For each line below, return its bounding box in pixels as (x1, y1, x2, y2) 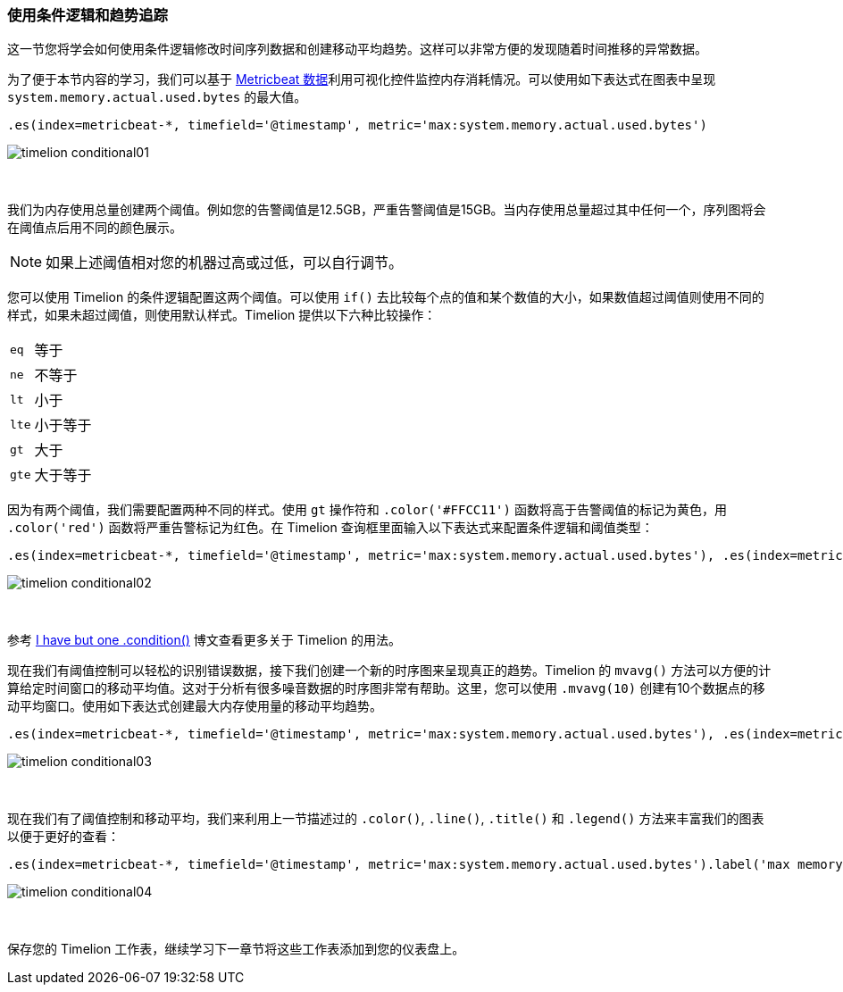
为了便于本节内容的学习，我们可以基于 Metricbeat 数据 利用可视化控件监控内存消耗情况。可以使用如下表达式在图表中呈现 (7, 71, 716, 88)
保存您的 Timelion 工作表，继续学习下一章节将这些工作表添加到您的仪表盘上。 (7, 941, 465, 957)
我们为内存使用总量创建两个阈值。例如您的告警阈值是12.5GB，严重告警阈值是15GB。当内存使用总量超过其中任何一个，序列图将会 (7, 202, 766, 218)
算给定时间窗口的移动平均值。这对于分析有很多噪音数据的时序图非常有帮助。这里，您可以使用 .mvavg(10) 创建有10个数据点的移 (7, 680, 765, 696)
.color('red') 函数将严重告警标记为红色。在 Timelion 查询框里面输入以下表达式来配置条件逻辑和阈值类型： (7, 520, 654, 536)
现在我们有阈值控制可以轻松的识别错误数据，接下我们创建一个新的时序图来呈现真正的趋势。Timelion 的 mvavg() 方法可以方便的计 (7, 663, 772, 679)
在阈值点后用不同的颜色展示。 (7, 220, 182, 236)
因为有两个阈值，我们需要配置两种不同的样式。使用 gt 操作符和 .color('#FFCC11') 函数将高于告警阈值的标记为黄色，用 (7, 502, 727, 518)
